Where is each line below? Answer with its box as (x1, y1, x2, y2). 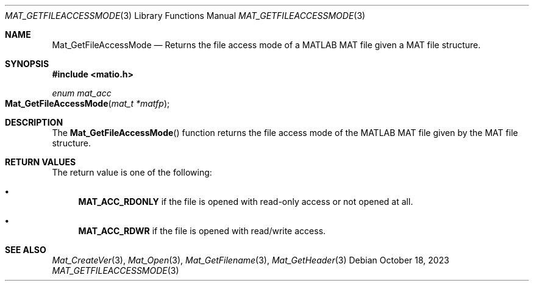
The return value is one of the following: (52, 167, 212, 177)
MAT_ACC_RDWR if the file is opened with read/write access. (78, 226, 326, 236)
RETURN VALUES (5, 157, 76, 167)
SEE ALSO (5, 245, 46, 255)
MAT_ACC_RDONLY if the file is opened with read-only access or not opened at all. (78, 196, 413, 207)
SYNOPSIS (5, 59, 49, 69)
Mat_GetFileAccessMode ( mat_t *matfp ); (5, 98, 170, 109)
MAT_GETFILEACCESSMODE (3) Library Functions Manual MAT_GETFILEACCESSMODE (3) (5, 10, 366, 21)
